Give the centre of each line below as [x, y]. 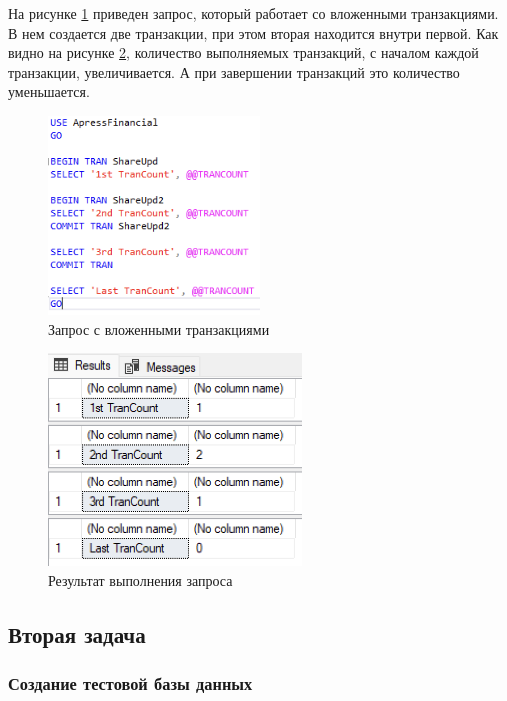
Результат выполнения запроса [140, 579]
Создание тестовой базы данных [130, 682]
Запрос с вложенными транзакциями [159, 328]
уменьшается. [49, 91]
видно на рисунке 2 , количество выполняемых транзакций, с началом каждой [243, 52]
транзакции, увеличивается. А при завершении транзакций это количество [234, 71]
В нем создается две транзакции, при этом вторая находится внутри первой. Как [253, 32]
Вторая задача [77, 633]
